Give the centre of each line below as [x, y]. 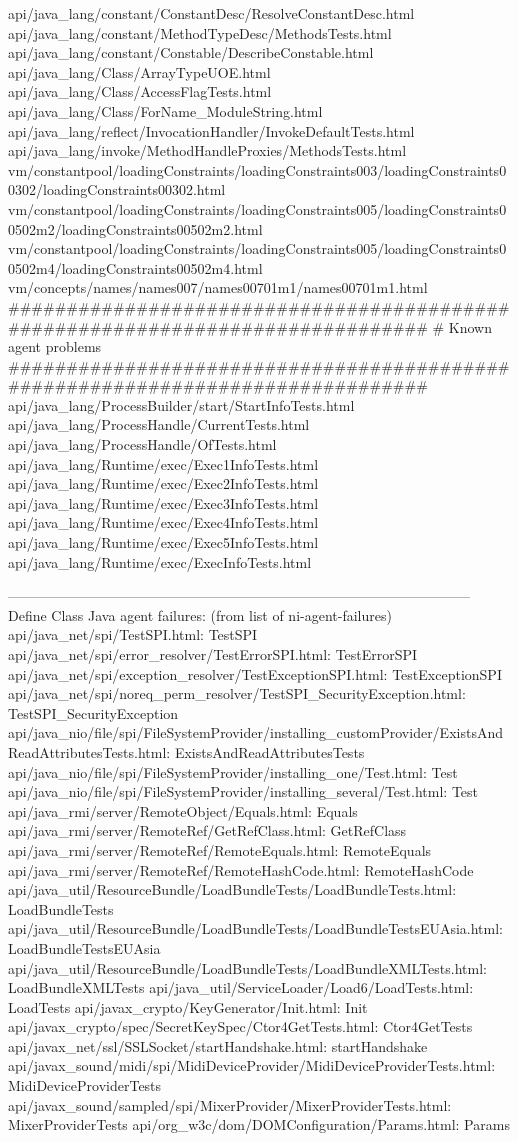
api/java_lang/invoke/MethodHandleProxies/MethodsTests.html [207, 150]
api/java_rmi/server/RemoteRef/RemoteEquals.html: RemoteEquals [220, 849]
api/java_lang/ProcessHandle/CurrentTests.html [159, 424]
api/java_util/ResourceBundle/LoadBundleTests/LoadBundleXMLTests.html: [247, 967]
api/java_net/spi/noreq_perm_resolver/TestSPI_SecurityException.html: [237, 693]
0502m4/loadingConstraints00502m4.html [135, 267]
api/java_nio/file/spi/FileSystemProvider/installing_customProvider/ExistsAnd [255, 732]
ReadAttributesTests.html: [89, 751]
